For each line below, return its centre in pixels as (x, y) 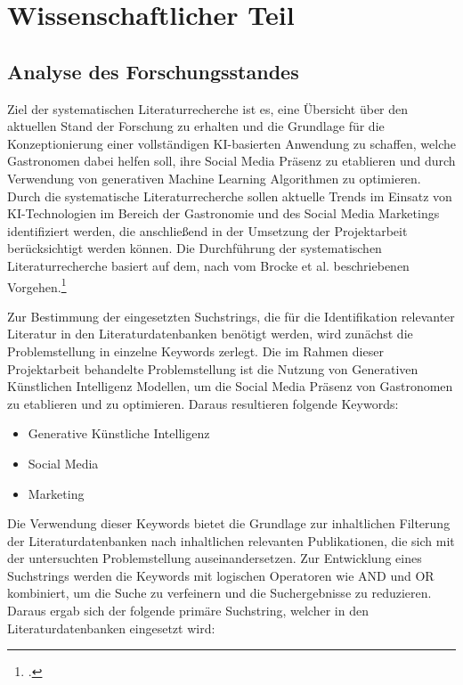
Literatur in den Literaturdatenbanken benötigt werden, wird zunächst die (210, 334)
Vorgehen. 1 (37, 285)
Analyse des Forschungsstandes (153, 71)
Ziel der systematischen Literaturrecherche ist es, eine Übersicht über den (208, 108)
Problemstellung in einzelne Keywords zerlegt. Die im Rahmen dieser (195, 351)
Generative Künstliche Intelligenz (119, 433)
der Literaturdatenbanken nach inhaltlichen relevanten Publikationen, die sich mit (231, 540)
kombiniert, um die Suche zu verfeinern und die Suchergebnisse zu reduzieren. (219, 593)
